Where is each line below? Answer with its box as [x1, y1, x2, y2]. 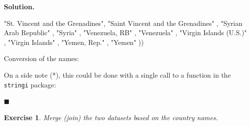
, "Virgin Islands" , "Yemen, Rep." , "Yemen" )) [4, 37, 144, 47]
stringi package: [4, 79, 56, 89]
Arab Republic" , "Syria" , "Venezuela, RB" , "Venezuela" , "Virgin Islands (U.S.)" [4, 27, 247, 38]
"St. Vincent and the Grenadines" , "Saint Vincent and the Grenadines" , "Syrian [4, 18, 243, 28]
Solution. [4, 1, 35, 11]
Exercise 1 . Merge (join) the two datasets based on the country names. [4, 112, 218, 122]
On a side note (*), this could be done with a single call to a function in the [4, 69, 231, 80]
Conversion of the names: [4, 53, 79, 63]
